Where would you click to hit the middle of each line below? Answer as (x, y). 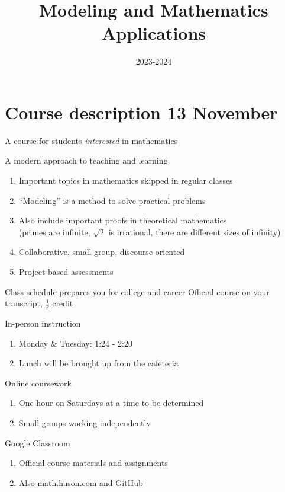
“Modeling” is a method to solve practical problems (112, 200)
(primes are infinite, (54, 231)
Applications (154, 33)
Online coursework (38, 383)
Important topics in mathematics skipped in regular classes (126, 180)
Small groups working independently (85, 422)
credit (63, 303)
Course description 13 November (141, 112)
